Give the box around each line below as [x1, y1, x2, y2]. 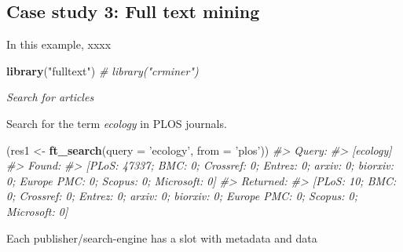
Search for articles [6, 89, 94, 105]
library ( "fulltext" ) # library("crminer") [6, 62, 199, 79]
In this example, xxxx [6, 36, 112, 53]
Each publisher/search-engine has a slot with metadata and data [6, 229, 317, 246]
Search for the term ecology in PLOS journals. [6, 115, 227, 131]
